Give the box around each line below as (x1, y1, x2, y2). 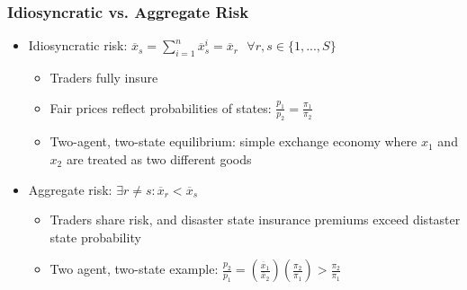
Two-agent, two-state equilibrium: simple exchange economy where (49, 132, 418, 151)
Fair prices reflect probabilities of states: (49, 98, 272, 117)
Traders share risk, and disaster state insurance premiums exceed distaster (49, 210, 461, 229)
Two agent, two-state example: (49, 259, 219, 278)
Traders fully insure (49, 68, 158, 87)
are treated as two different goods (66, 149, 252, 168)
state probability (49, 227, 141, 246)
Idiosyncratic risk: (28, 36, 128, 55)
